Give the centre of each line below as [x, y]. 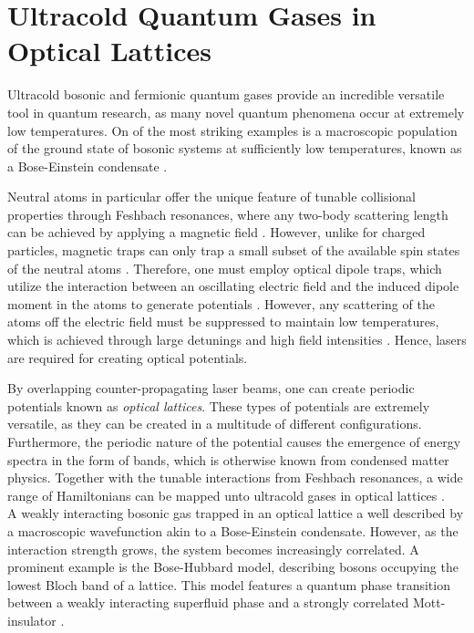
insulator [32, 620]
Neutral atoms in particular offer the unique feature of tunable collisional [211, 197]
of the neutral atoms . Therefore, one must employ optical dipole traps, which [225, 268]
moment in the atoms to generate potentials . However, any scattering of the [221, 303]
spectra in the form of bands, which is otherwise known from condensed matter [228, 459]
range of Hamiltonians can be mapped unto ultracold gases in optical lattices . [226, 495]
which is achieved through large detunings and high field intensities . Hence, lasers [237, 340]
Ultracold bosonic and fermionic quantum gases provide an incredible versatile [226, 94]
